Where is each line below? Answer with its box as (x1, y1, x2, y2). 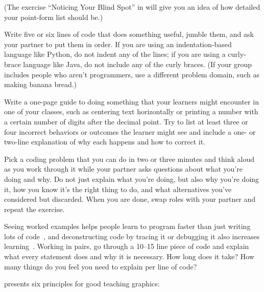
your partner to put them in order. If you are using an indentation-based (4, 38, 232, 49)
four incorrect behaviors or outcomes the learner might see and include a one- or (4, 126, 256, 137)
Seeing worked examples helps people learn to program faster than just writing (4, 221, 251, 232)
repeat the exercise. (4, 203, 65, 214)
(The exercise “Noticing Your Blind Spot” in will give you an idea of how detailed (4, 2, 260, 12)
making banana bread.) (4, 79, 77, 90)
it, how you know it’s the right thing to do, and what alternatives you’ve (4, 183, 232, 194)
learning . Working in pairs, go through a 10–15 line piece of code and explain (4, 241, 249, 252)
